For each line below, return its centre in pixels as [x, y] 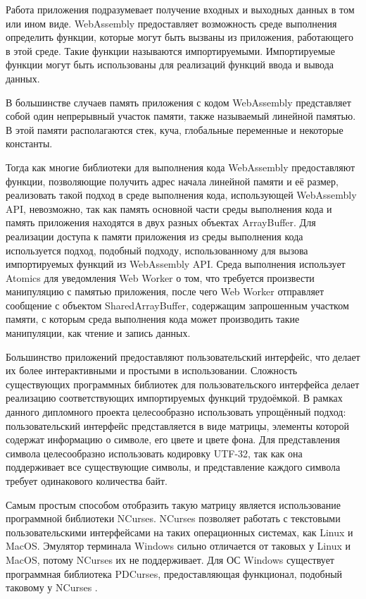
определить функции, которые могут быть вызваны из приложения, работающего [179, 37]
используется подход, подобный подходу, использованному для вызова [157, 250]
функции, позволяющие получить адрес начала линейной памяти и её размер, [172, 181]
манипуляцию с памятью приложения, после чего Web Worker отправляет [165, 291]
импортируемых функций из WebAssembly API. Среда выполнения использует [176, 264]
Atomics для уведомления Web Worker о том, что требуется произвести [160, 277]
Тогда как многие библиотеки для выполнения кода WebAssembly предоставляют [181, 167]
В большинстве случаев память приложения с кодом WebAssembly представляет [178, 102]
